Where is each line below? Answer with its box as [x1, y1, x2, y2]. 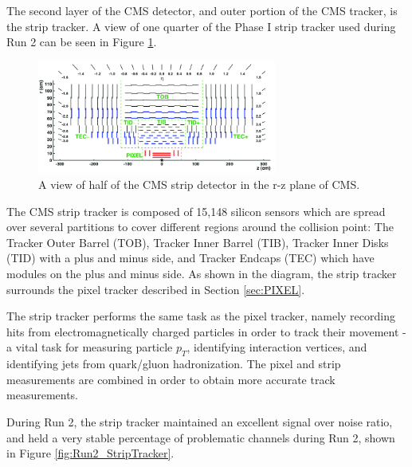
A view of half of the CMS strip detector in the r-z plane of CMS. [38, 176, 360, 193]
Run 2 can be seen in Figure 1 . [6, 33, 157, 50]
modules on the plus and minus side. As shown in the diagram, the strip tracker [6, 265, 397, 282]
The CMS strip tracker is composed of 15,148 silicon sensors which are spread [6, 202, 386, 219]
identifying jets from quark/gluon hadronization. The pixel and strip [6, 355, 341, 372]
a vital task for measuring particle [6, 339, 173, 355]
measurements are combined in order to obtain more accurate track [6, 371, 335, 387]
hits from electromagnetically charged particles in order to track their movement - [6, 323, 406, 339]
